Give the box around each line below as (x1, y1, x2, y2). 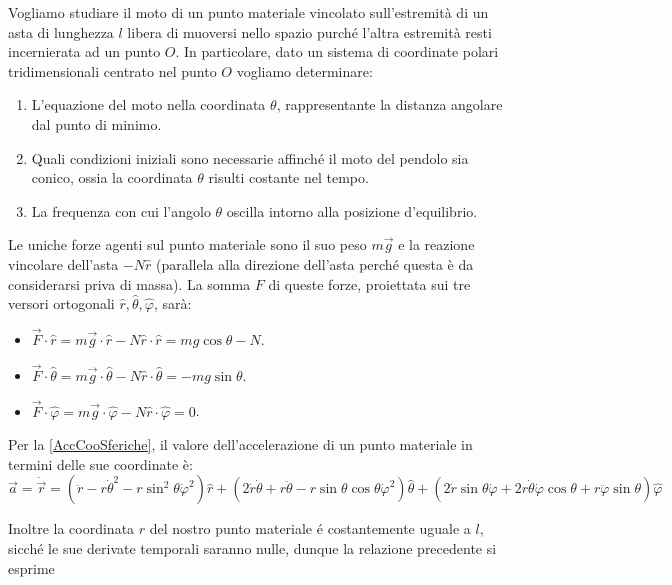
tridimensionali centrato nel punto (8, 60, 217, 81)
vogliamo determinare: (236, 60, 373, 81)
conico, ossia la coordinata (31, 167, 193, 188)
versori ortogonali (8, 293, 115, 314)
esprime (8, 557, 55, 578)
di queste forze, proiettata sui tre (268, 273, 471, 294)
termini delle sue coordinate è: (8, 453, 193, 474)
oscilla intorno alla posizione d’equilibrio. (226, 200, 478, 221)
